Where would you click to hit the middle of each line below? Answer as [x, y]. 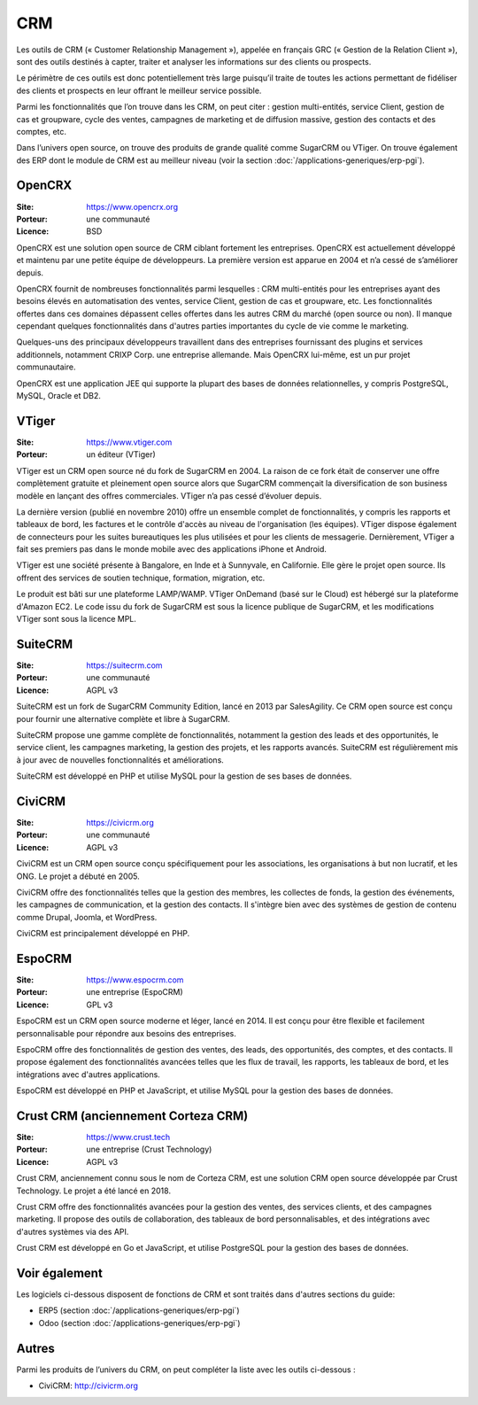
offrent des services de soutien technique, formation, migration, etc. [141, 578]
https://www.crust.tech [128, 1137]
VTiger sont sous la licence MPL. [77, 619]
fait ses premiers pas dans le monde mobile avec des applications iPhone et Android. [172, 549]
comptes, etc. [41, 131]
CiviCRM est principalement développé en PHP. [103, 934]
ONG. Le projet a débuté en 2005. [78, 876]
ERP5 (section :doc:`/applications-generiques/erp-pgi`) [139, 1310]
